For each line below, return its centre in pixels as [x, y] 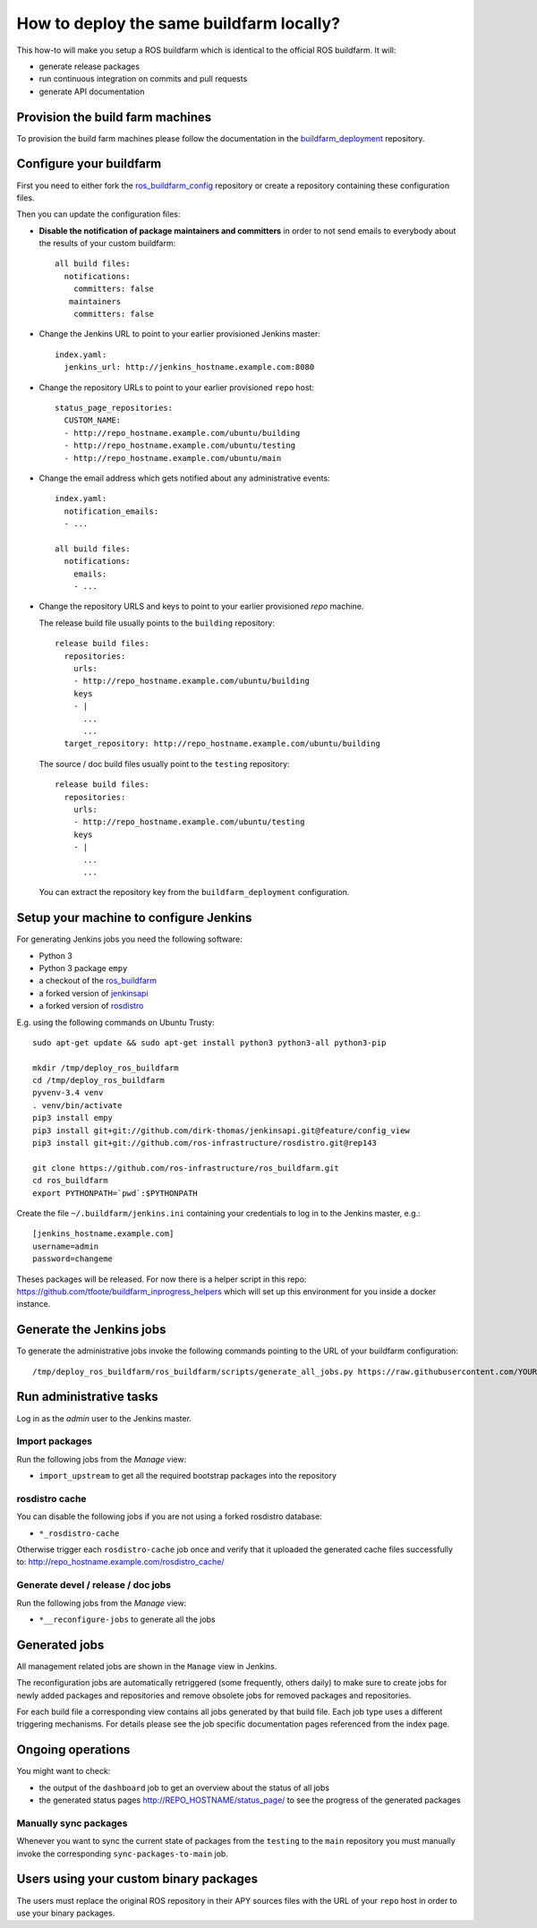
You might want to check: [64, 1771]
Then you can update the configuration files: [98, 214]
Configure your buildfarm [89, 164]
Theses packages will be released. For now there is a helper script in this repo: [162, 1279]
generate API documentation [92, 91]
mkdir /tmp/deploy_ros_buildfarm [106, 1068]
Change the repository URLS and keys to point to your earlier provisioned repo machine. [201, 606]
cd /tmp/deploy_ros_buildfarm [99, 1080]
